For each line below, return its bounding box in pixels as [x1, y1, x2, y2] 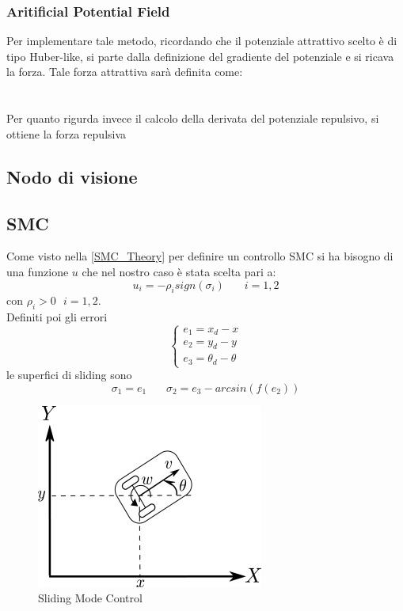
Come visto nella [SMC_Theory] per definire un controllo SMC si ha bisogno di [6, 248, 393, 264]
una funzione [6, 263, 69, 279]
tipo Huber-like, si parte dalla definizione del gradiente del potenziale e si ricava [6, 47, 394, 64]
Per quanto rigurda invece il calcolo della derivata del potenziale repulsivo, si [6, 110, 379, 127]
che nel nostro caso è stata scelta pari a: [82, 263, 276, 279]
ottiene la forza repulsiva [6, 125, 127, 142]
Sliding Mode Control [38, 590, 143, 606]
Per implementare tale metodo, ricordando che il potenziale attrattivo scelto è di [6, 32, 397, 49]
